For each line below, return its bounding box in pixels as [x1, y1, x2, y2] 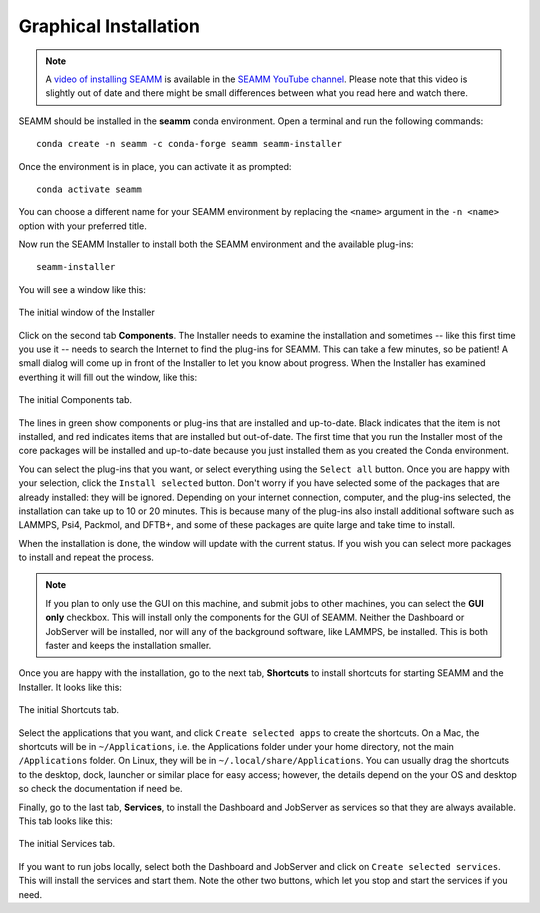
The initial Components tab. [18, 394, 133, 406]
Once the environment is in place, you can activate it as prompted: [18, 160, 292, 172]
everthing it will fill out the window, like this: [18, 371, 198, 383]
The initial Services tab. [18, 838, 116, 850]
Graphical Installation [18, 15, 200, 37]
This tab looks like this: [18, 815, 114, 827]
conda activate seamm [36, 183, 142, 195]
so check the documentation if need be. [18, 783, 184, 795]
